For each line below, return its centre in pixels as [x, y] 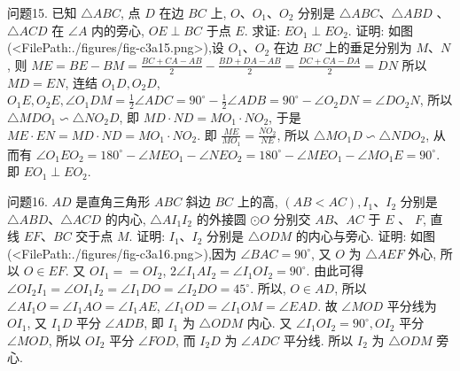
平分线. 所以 [318, 340]
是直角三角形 [113, 201]
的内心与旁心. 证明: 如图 [365, 236]
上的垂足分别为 [368, 47]
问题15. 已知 [42, 12]
